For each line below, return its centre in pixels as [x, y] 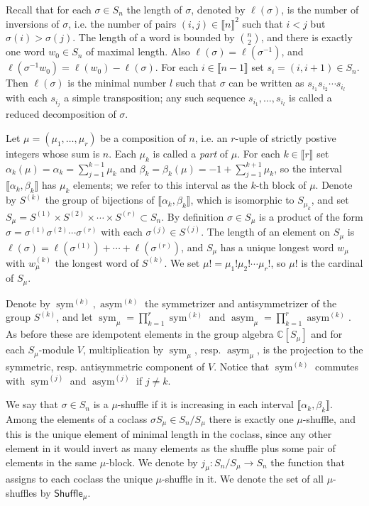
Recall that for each [49, 9]
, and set [330, 200]
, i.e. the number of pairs [122, 23]
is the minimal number [117, 83]
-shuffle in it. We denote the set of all [242, 479]
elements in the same [51, 462]
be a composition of [143, 137]
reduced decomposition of [61, 114]
